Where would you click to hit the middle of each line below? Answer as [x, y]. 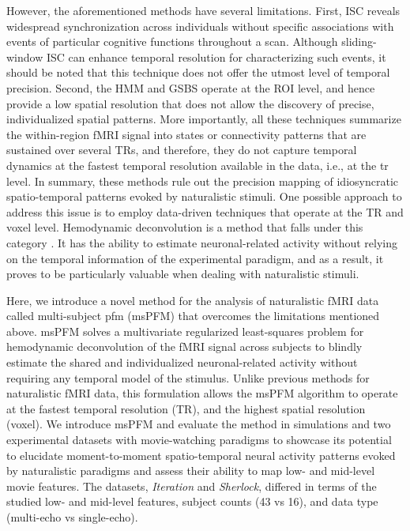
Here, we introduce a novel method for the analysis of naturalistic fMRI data [193, 300]
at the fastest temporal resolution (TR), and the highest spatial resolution [186, 408]
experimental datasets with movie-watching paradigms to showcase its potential [199, 440]
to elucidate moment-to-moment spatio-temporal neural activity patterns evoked [201, 455]
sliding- [359, 41]
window [25, 56]
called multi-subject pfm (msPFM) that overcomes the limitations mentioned [193, 316]
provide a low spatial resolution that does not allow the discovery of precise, [190, 103]
